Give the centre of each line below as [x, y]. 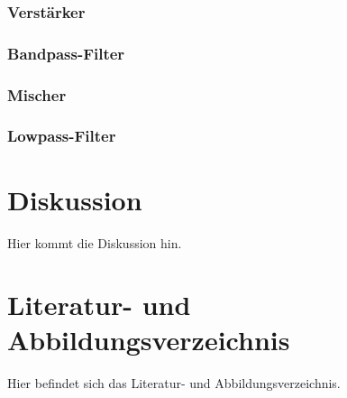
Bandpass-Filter [66, 53]
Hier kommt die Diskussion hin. [95, 242]
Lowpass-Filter [62, 136]
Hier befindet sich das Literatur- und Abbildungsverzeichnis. [174, 383]
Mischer [37, 94]
